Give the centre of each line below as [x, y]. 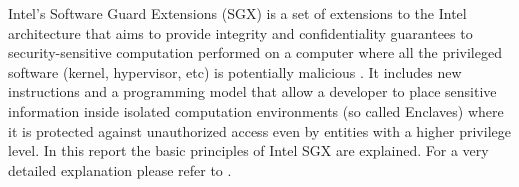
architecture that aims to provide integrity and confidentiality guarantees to [240, 32]
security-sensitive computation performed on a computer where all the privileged [255, 52]
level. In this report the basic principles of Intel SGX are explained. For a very [248, 150]
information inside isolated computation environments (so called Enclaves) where [256, 110]
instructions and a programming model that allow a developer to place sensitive [252, 91]
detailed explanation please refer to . [120, 169]
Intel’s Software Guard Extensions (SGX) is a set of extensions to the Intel [237, 13]
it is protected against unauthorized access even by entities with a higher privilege [259, 130]
